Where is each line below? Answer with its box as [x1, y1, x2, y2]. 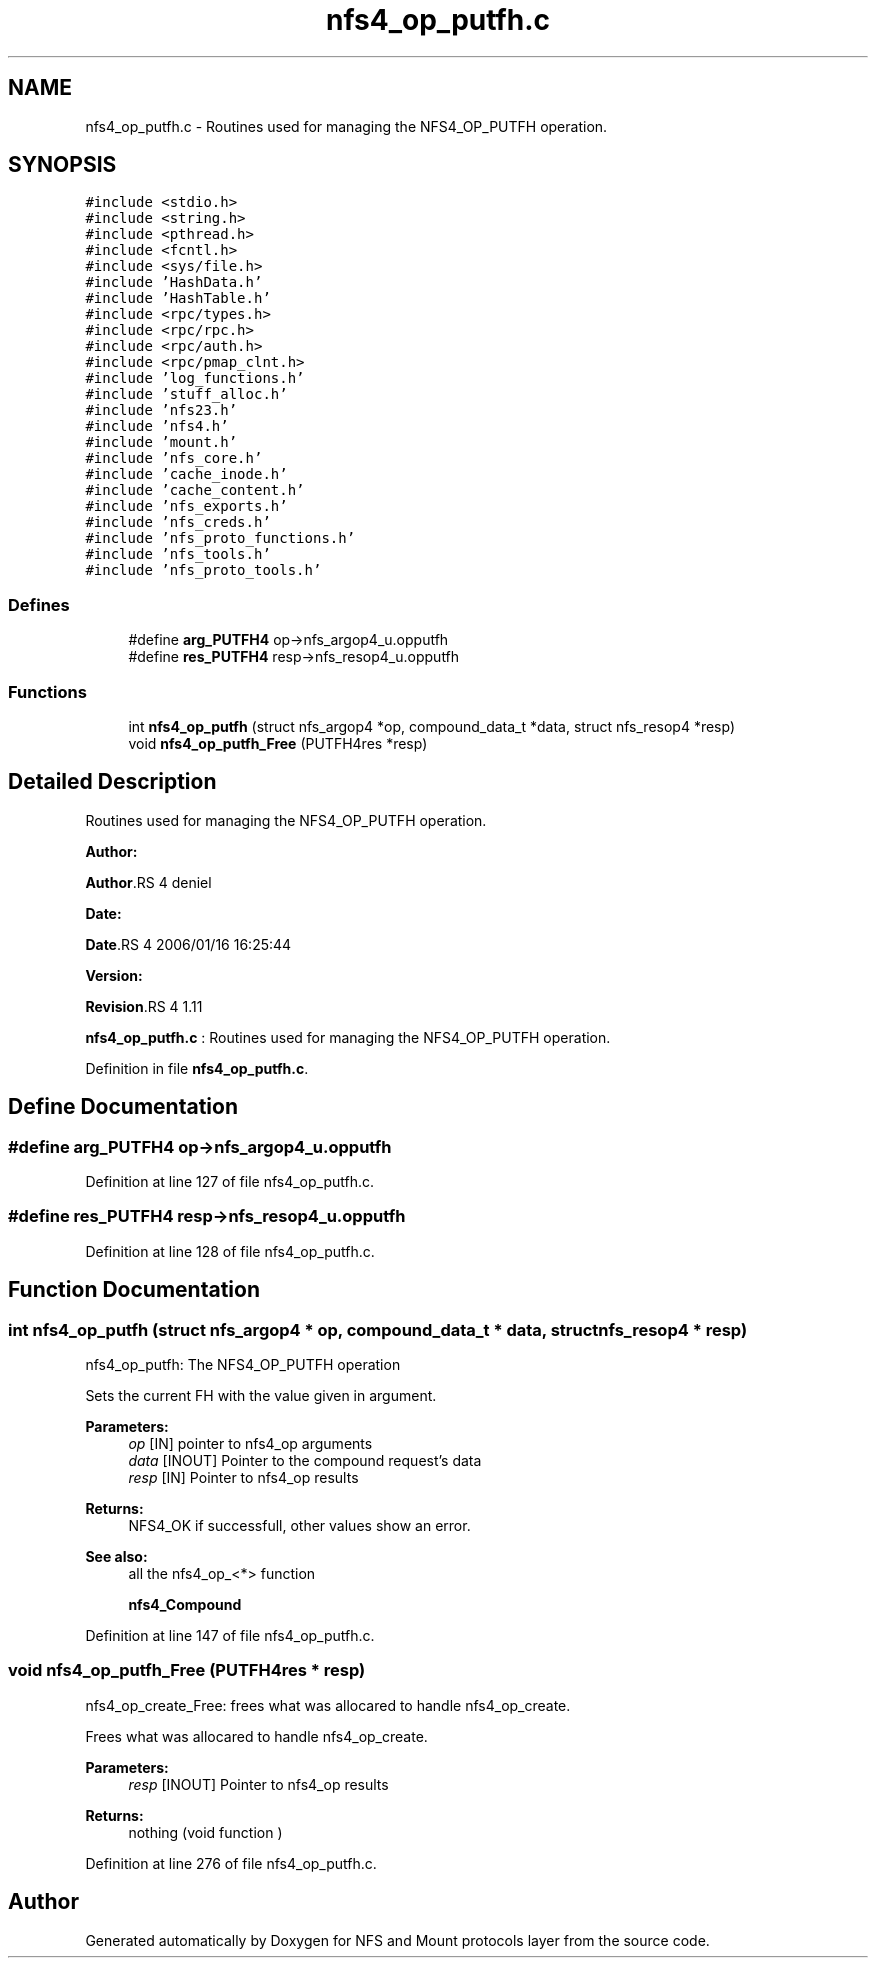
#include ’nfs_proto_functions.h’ [85, 530, 356, 547]
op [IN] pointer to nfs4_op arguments [128, 1434, 373, 1452]
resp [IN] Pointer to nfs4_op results [128, 1468, 359, 1486]
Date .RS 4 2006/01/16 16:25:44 [85, 935, 292, 953]
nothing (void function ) [128, 1823, 283, 1841]
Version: [85, 966, 143, 984]
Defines [8, 594, 70, 615]
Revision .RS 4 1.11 [85, 997, 203, 1015]
